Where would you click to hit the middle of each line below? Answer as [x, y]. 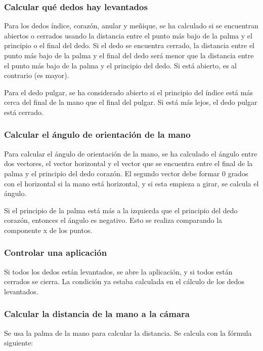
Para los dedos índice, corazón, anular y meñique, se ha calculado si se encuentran [131, 26]
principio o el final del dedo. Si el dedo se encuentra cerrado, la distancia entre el [129, 45]
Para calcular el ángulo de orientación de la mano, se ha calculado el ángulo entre [131, 153]
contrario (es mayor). [37, 75]
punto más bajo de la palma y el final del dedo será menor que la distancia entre [129, 55]
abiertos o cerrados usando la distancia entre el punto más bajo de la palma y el [128, 35]
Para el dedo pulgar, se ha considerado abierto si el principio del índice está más [128, 92]
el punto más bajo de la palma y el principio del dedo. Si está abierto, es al [120, 65]
